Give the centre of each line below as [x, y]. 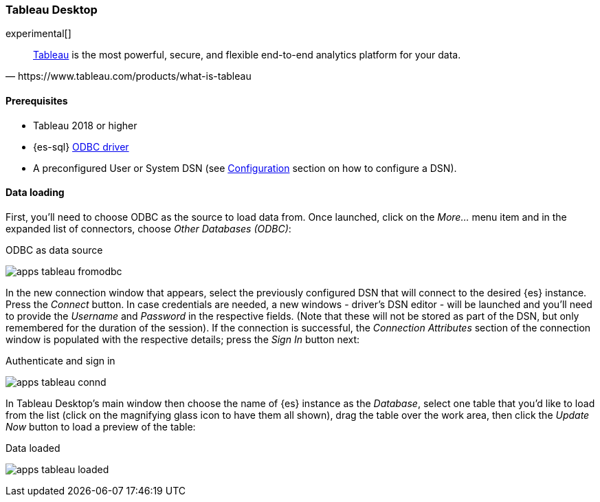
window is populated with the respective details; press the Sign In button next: [183, 339]
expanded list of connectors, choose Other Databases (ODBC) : [148, 228]
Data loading [35, 193]
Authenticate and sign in [60, 360]
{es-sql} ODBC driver [81, 146]
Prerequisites [37, 100]
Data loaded [33, 448]
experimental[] [38, 34]
